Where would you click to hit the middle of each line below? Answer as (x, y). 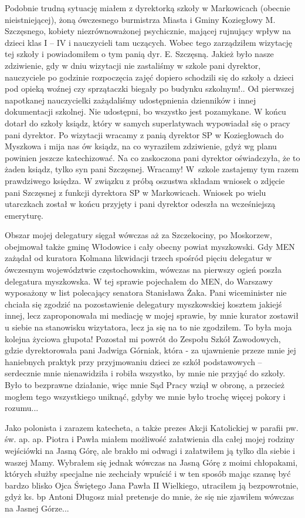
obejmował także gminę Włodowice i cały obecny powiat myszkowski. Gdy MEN (150, 246)
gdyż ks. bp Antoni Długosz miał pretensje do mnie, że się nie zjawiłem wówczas (150, 497)
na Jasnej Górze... (37, 508)
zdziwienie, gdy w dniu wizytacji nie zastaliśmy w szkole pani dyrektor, (133, 65)
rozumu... (22, 408)
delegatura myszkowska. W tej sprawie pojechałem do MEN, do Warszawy (139, 281)
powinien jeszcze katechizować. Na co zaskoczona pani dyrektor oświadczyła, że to (152, 157)
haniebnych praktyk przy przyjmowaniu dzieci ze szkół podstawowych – (133, 361)
